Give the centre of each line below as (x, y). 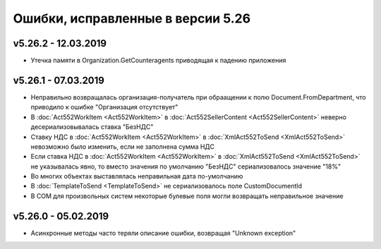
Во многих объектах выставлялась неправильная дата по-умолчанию (137, 176)
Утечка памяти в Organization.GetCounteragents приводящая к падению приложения (158, 61)
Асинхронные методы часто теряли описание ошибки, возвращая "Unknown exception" (163, 233)
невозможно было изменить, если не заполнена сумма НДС (123, 146)
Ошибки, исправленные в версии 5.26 (132, 18)
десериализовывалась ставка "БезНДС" (92, 127)
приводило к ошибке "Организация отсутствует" (104, 107)
